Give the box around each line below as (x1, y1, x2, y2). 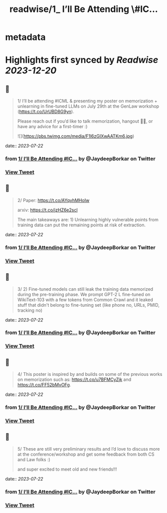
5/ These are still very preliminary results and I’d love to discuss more (17, 446, 160, 452)
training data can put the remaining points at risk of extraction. (17, 222, 146, 228)
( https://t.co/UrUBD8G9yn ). (17, 109, 74, 115)
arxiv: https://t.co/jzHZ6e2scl (17, 207, 78, 213)
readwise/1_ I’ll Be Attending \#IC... (9, 3, 158, 15)
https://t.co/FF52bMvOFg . (17, 382, 71, 388)
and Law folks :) (17, 456, 51, 462)
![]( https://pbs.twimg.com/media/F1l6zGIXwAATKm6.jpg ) (17, 133, 135, 139)
